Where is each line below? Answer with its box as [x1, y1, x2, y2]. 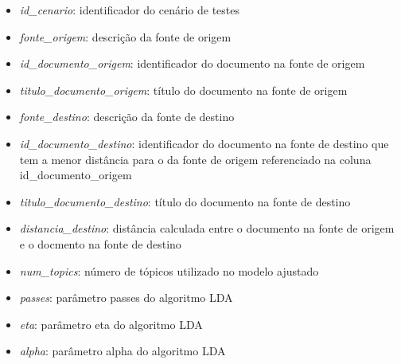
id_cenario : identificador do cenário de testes [19, 2, 240, 18]
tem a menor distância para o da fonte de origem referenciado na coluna [19, 151, 372, 167]
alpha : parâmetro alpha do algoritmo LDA [19, 342, 226, 359]
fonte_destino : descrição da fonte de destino [19, 108, 235, 125]
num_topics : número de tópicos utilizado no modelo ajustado [19, 262, 319, 279]
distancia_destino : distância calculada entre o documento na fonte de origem [19, 220, 395, 237]
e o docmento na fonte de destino [19, 235, 181, 252]
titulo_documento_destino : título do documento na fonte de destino [19, 193, 351, 209]
